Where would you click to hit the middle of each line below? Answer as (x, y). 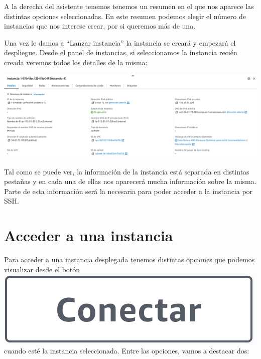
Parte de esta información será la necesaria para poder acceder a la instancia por (128, 191)
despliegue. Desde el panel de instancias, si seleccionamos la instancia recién (121, 52)
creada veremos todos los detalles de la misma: (76, 62)
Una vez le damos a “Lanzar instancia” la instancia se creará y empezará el (120, 42)
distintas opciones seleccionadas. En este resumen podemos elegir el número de (125, 16)
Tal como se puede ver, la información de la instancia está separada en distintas (127, 171)
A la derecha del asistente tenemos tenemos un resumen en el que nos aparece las (129, 6)
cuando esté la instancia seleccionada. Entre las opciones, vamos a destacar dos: (127, 350)
